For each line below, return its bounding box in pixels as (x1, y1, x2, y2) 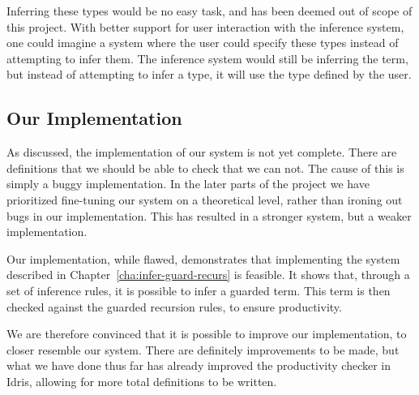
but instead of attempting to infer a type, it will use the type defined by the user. (6, 66, 412, 83)
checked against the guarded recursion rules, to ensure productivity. (6, 298, 342, 315)
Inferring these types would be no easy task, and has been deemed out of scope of (6, 2, 413, 19)
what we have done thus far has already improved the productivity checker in (6, 357, 391, 374)
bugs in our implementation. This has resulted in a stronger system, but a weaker (6, 207, 412, 224)
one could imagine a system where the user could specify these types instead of (6, 34, 399, 51)
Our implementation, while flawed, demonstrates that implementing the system (6, 250, 400, 267)
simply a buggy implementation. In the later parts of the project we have (6, 175, 370, 192)
